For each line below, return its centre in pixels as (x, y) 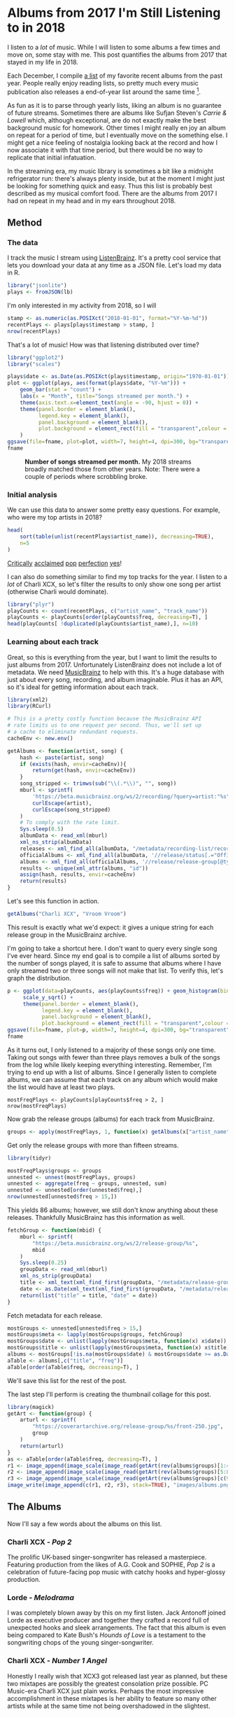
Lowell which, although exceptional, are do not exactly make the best (107, 120)
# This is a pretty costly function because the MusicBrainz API (104, 719)
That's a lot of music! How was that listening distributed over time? (103, 345)
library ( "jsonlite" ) (37, 286)
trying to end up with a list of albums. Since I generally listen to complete (112, 1072)
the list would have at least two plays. (61, 1087)
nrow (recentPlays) (34, 331)
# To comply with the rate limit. (70, 823)
